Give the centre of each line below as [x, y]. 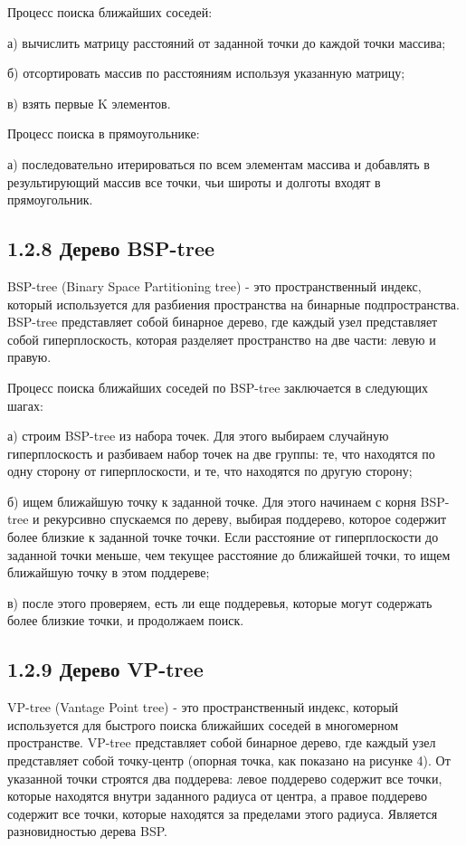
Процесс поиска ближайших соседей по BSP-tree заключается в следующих [218, 387]
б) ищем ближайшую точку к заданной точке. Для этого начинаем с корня [212, 501]
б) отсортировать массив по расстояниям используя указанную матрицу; [206, 73]
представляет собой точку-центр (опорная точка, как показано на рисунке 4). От [229, 760]
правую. [29, 357]
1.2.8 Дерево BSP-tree [111, 248]
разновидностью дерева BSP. [87, 831]
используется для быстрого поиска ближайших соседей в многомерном [203, 724]
